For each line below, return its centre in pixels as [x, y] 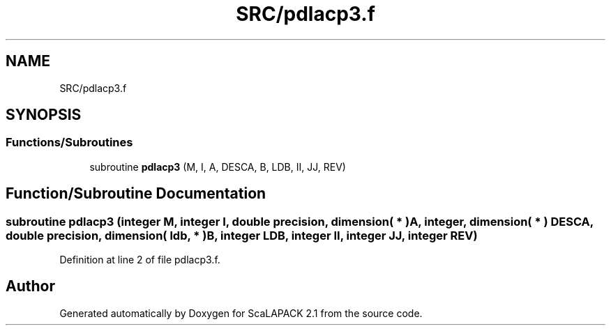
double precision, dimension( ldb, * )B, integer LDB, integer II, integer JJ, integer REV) [242, 235]
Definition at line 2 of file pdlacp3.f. [140, 260]
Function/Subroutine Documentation [136, 194]
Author [30, 286]
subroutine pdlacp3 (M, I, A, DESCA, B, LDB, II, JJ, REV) [218, 167]
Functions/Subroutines [69, 143]
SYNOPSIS [44, 115]
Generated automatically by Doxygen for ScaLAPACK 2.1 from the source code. [241, 313]
